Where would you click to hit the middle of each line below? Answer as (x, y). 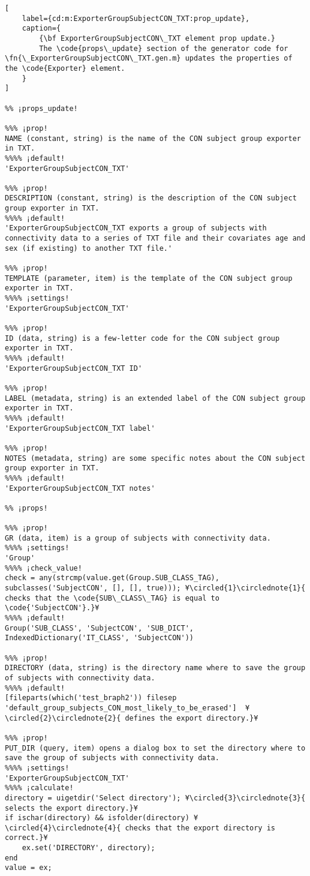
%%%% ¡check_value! (43, 568)
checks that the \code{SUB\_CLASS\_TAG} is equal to (112, 598)
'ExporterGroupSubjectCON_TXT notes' (80, 488)
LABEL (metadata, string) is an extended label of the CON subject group (155, 398)
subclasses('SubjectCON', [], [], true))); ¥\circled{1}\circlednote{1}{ (155, 588)
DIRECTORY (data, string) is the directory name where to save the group (155, 668)
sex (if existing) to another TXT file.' (89, 248)
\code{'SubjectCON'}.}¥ (52, 608)
